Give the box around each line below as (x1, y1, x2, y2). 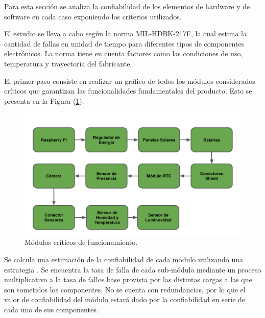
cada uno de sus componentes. (4, 304, 99, 314)
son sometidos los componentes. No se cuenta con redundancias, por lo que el (4, 284, 246, 294)
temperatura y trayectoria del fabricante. (4, 58, 132, 69)
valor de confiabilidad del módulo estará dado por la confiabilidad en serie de (4, 294, 246, 305)
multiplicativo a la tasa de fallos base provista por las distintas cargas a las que (4, 274, 252, 285)
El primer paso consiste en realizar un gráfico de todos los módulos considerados (4, 75, 255, 86)
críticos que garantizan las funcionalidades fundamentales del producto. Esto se (4, 85, 252, 96)
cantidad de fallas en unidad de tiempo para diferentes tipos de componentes (4, 38, 245, 49)
